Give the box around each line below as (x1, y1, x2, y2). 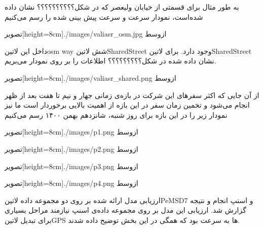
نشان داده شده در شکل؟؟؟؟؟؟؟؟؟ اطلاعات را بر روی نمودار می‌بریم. (5, 55, 216, 66)
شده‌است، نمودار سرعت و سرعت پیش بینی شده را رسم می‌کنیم (5, 11, 203, 22)
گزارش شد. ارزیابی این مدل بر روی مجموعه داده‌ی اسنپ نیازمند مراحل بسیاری (5, 205, 246, 215)
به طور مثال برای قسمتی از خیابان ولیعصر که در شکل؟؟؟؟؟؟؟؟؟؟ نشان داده (5, 2, 239, 12)
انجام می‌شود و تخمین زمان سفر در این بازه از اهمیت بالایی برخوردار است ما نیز (5, 100, 250, 110)
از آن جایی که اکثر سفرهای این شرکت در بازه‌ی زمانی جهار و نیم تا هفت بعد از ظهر (5, 89, 259, 100)
